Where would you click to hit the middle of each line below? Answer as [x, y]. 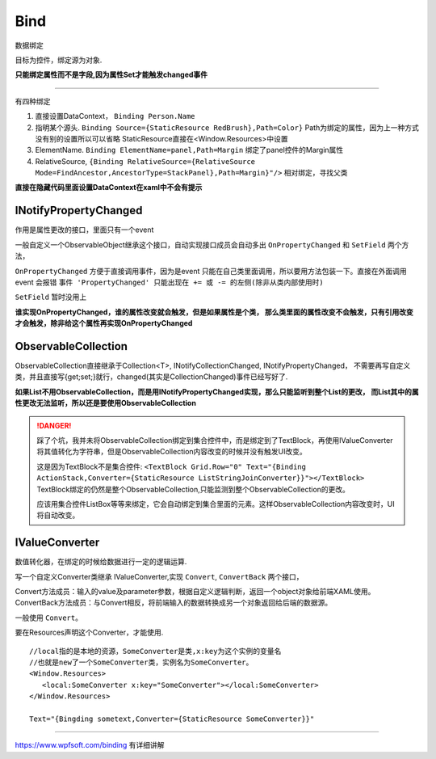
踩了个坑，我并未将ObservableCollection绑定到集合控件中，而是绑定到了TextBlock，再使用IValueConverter [215, 440]
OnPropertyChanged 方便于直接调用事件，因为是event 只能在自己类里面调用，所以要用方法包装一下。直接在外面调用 [211, 271]
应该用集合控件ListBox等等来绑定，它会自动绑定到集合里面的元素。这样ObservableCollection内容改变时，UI [216, 504]
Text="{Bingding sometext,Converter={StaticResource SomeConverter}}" [172, 719]
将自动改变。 [58, 515]
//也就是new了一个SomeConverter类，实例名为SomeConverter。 [141, 662]
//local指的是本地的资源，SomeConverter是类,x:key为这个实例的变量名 [155, 651]
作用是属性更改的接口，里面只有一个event [84, 230]
